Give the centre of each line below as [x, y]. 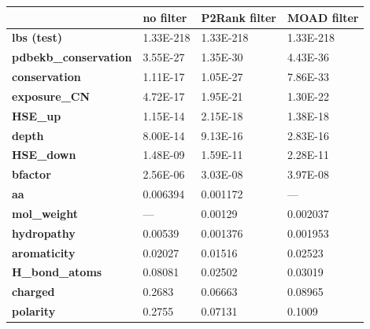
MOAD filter [323, 17]
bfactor [31, 174]
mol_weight [45, 213]
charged [33, 292]
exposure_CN [51, 96]
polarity [34, 311]
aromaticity [44, 252]
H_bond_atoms [57, 272]
